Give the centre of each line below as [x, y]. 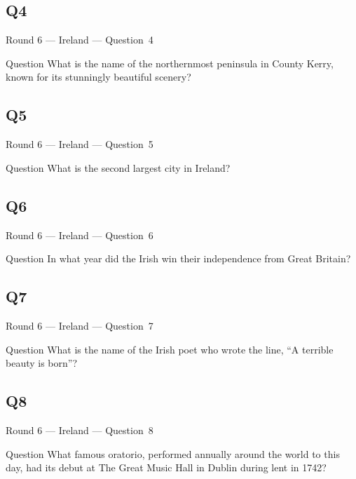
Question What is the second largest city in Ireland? [118, 167]
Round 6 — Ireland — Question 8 [80, 430]
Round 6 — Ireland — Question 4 [80, 40]
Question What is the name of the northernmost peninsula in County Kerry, [170, 63]
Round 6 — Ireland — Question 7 [80, 325]
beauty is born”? [42, 363]
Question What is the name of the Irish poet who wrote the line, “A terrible [170, 349]
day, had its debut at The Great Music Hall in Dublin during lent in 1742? [166, 467]
